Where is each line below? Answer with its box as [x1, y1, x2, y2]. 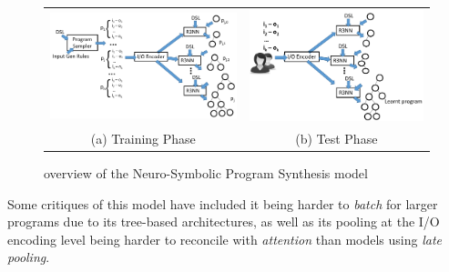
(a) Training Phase [90, 128, 196, 147]
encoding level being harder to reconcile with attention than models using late [7, 229, 443, 248]
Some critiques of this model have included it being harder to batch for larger [7, 194, 438, 213]
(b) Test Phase [295, 128, 378, 147]
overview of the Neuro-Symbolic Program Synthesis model [44, 163, 368, 182]
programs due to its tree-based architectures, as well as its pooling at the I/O [7, 212, 440, 231]
